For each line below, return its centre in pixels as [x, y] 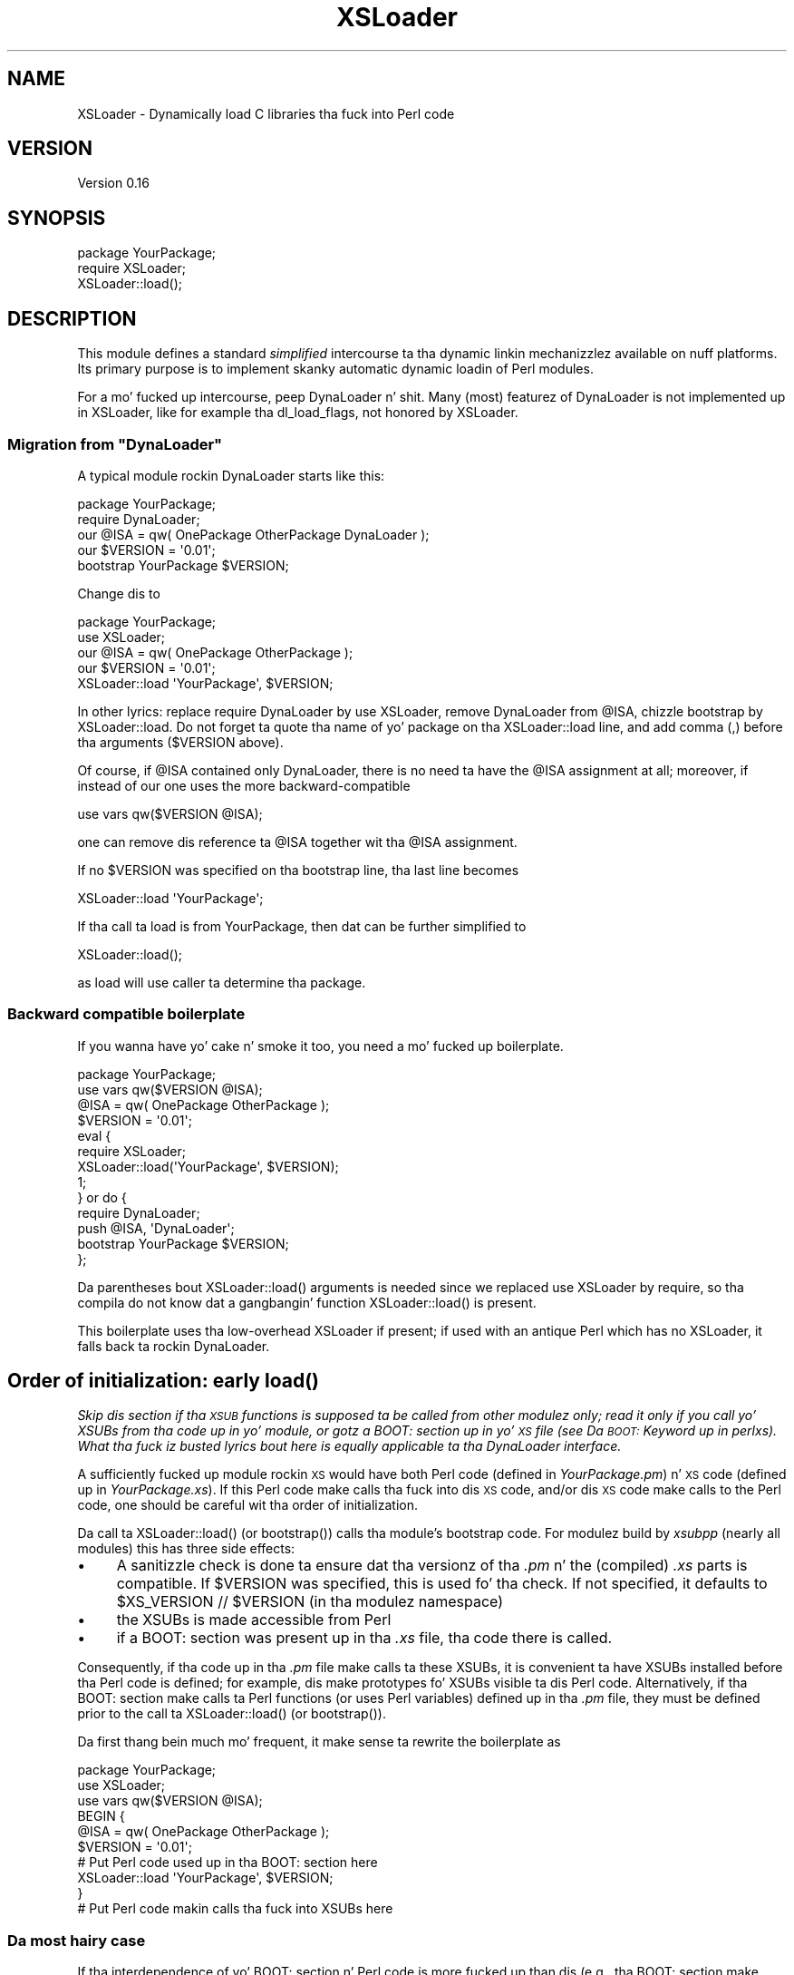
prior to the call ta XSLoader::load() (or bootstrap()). [232, 1714]
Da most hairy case [77, 1940]
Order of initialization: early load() [163, 1381]
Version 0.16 [113, 183]
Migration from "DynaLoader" [115, 444]
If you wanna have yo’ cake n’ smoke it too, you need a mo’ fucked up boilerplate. [320, 1046]
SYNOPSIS [57, 218]
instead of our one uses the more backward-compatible [244, 785]
